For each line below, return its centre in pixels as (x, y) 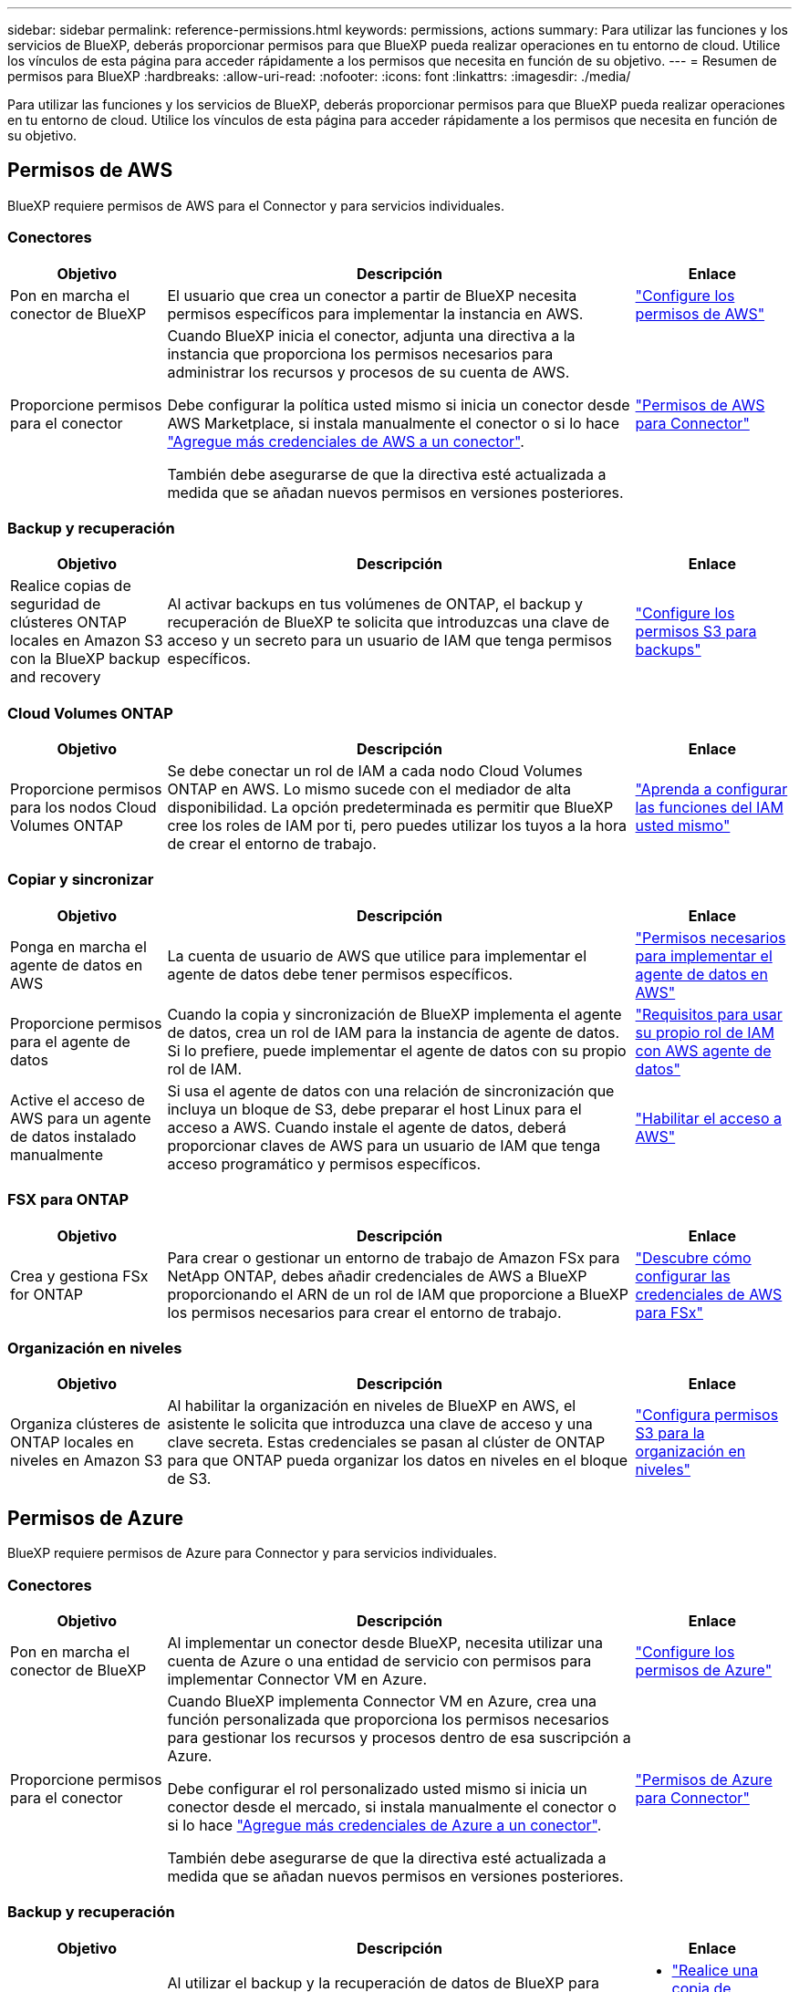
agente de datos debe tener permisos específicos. (340, 974)
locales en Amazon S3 (87, 641)
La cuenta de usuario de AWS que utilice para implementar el (377, 955)
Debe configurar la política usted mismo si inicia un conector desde (399, 405)
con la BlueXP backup (85, 659)
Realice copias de (71, 586)
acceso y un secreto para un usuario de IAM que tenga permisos (389, 641)
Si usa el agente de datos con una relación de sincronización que (391, 1090)
